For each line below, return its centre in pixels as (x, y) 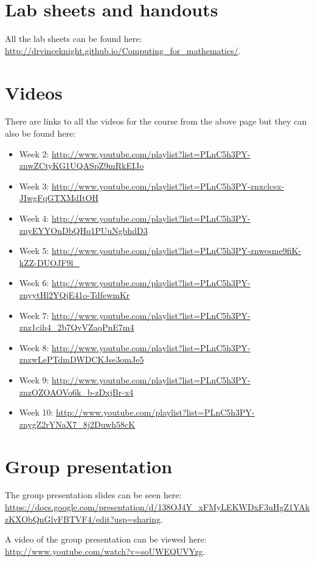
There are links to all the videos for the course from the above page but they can (156, 121)
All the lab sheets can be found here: (74, 39)
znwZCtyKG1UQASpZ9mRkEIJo (81, 166)
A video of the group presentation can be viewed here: (106, 539)
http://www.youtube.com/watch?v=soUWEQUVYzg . (105, 551)
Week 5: (34, 251)
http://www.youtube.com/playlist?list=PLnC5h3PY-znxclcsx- (168, 186)
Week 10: (36, 412)
